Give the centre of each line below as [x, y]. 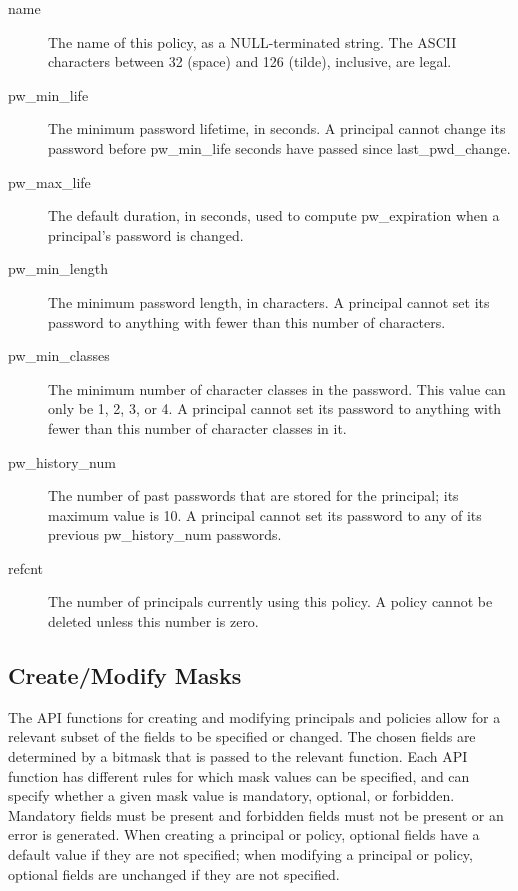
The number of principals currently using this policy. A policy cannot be [270, 601]
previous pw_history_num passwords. [165, 534]
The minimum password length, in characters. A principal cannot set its [269, 301]
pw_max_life [49, 181]
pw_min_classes [59, 355]
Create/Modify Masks [125, 675]
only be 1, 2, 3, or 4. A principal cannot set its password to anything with [275, 408]
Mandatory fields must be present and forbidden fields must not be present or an [256, 814]
